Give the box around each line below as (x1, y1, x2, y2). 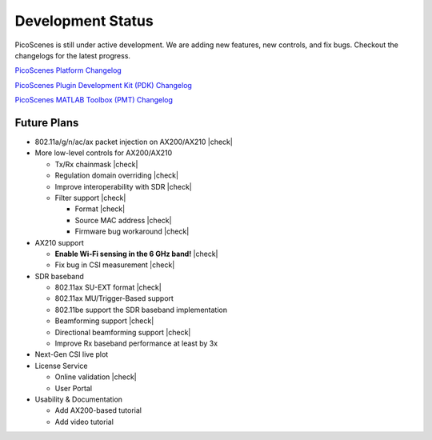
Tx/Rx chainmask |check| (54, 159, 138, 169)
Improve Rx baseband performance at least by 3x (54, 338, 218, 348)
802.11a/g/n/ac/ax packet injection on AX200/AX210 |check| (34, 137, 234, 147)
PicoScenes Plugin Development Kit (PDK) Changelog (14, 80, 192, 90)
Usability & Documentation (34, 394, 123, 404)
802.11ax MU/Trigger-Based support (54, 294, 174, 303)
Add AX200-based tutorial (54, 406, 142, 415)
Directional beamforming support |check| (54, 327, 191, 337)
